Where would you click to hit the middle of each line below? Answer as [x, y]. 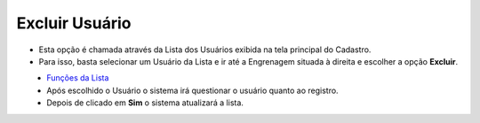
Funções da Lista [78, 78]
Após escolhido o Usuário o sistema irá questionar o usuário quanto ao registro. [192, 90]
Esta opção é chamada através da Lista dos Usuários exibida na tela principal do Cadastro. [205, 50]
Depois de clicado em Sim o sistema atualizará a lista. [145, 103]
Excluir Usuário [74, 23]
